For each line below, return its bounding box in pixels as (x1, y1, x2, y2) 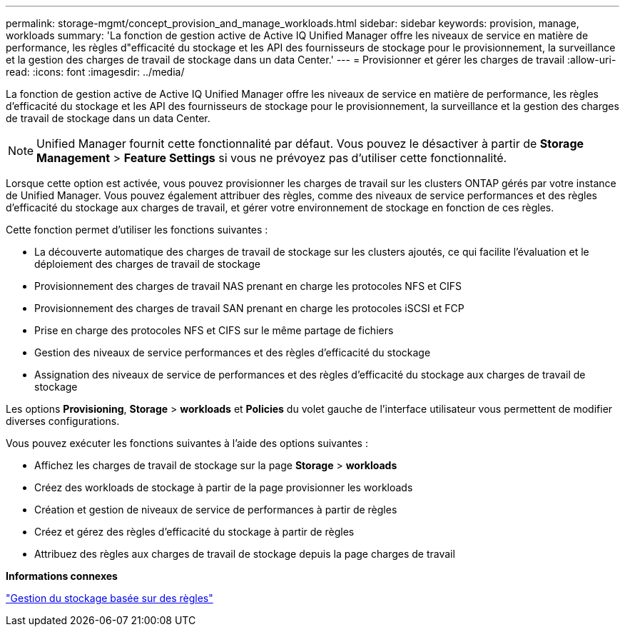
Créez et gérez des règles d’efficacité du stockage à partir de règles (34, 526, 355, 538)
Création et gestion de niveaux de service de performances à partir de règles (34, 503, 397, 516)
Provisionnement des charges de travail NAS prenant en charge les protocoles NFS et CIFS (34, 280, 462, 292)
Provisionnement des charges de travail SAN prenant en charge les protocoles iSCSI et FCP (34, 302, 464, 314)
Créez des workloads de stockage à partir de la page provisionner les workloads (34, 481, 413, 493)
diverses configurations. (6, 415, 120, 427)
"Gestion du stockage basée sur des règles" (6, 592, 213, 604)
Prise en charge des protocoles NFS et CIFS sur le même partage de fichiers (34, 324, 394, 336)
